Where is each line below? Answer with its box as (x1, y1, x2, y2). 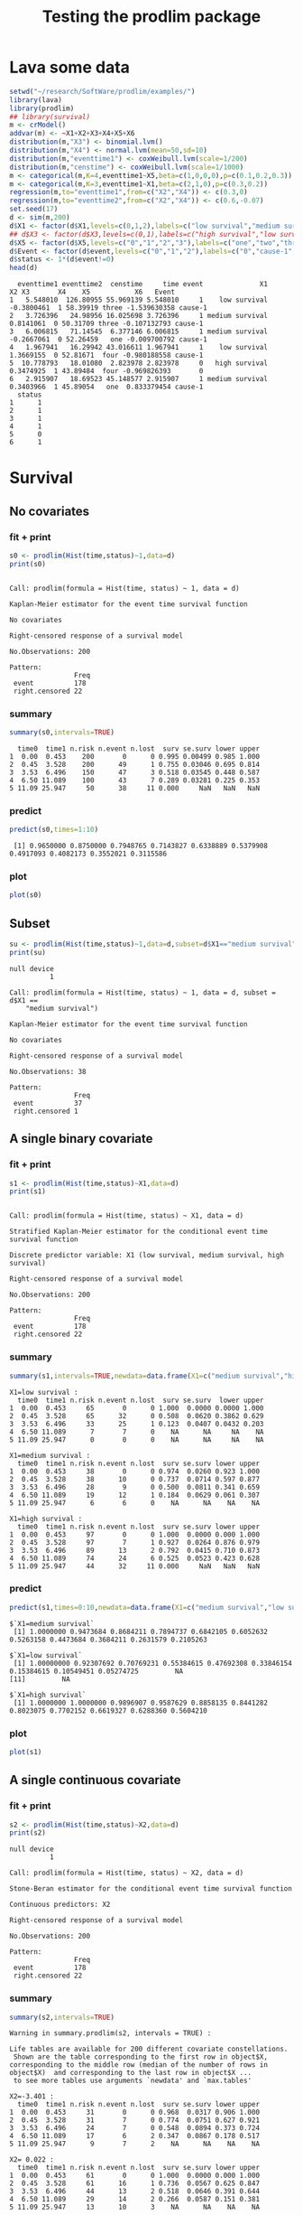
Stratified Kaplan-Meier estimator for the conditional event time (9, 1227, 269, 1237)
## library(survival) (9, 112, 91, 121)
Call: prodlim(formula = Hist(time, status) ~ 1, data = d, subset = (9, 987, 277, 997)
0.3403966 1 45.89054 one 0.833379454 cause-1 (9, 382, 204, 392)
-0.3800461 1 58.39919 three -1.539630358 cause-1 (9, 304, 207, 313)
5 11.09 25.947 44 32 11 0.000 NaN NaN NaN (9, 1561, 260, 1571)
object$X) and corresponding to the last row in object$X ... (9, 2069, 252, 2078)
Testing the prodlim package (41, 6, 262, 27)
